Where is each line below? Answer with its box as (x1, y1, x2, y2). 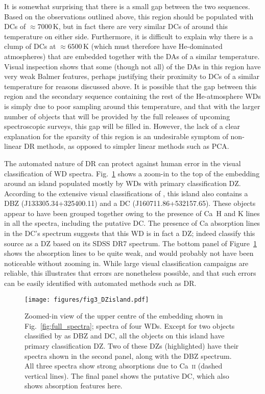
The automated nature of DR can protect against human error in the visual (4, 157, 241, 168)
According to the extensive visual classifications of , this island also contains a (4, 188, 248, 198)
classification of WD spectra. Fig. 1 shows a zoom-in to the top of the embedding (4, 168, 260, 178)
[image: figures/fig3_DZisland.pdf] (25, 296, 149, 303)
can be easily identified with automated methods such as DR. (4, 278, 197, 288)
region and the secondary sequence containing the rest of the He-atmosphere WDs (4, 91, 261, 101)
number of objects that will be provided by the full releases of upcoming (4, 111, 230, 121)
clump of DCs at (4, 41, 56, 51)
